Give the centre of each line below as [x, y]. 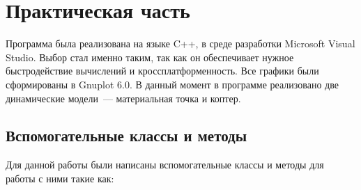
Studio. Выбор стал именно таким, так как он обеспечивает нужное [150, 57]
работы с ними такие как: [60, 178]
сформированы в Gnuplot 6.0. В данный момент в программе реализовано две [172, 84]
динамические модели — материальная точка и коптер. [123, 98]
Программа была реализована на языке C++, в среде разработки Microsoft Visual [180, 43]
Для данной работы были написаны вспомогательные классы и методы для [165, 165]
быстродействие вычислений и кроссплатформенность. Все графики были [162, 71]
